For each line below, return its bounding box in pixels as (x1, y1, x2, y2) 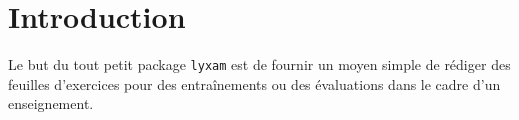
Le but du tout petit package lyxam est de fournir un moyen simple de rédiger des (8, 54, 511, 75)
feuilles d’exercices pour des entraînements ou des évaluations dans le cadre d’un (8, 73, 501, 94)
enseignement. (8, 93, 94, 114)
